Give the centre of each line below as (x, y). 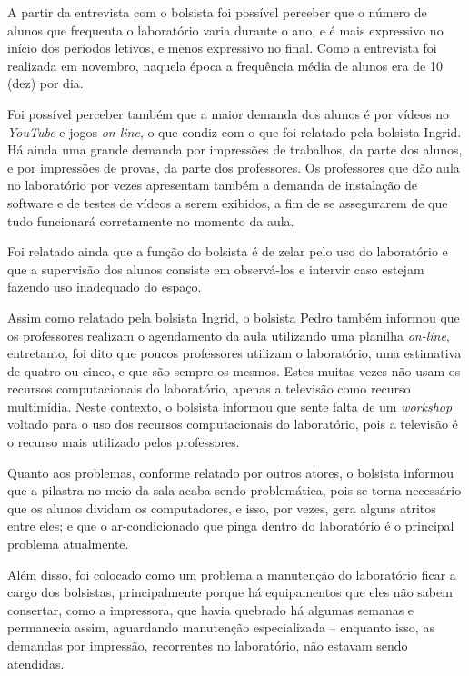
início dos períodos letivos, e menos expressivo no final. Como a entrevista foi (222, 48)
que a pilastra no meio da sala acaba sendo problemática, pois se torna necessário (234, 490)
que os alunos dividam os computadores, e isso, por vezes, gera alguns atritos (222, 507)
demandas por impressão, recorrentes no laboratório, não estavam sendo (208, 645)
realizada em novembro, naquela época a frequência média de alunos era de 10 (225, 65)
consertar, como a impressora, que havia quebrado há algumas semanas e (211, 609)
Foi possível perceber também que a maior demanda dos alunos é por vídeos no (229, 113)
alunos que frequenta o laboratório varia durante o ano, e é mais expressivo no (225, 30)
